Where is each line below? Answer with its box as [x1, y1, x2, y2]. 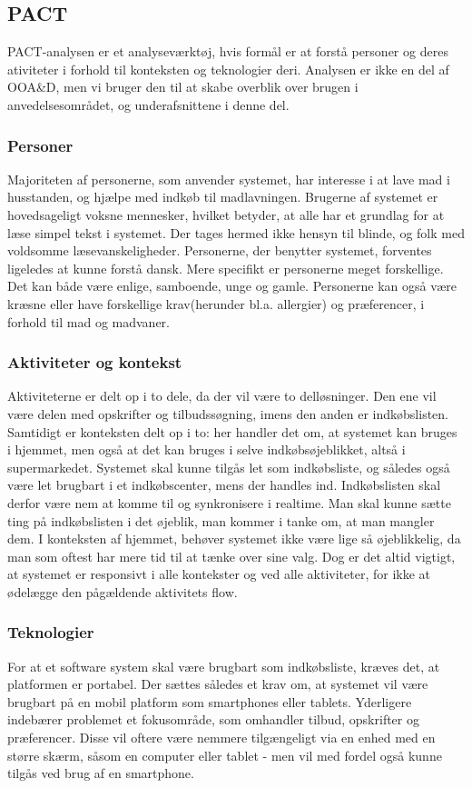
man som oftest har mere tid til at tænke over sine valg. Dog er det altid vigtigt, [7, 546, 456, 565]
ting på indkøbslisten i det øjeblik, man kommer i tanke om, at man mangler [7, 511, 435, 530]
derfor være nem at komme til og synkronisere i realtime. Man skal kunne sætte [7, 493, 451, 512]
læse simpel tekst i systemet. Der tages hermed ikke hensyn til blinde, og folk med [7, 223, 465, 242]
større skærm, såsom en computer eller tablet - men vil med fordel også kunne [7, 745, 442, 764]
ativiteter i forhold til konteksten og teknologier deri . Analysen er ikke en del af [7, 59, 449, 78]
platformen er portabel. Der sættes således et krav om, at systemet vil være [7, 674, 428, 693]
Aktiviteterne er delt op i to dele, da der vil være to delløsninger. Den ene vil [7, 386, 437, 405]
